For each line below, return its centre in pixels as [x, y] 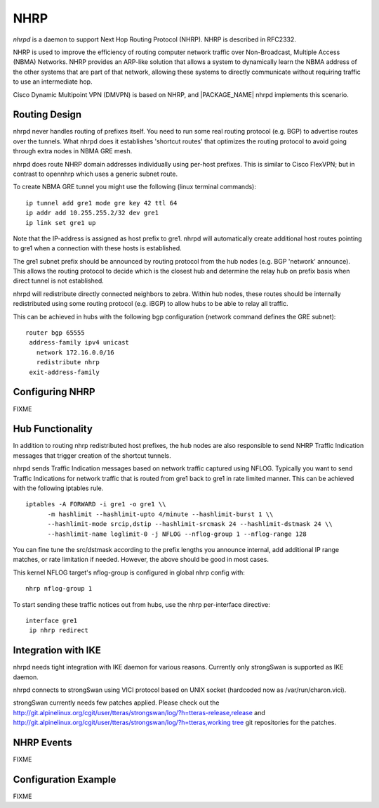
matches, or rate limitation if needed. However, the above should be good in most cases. [141, 560]
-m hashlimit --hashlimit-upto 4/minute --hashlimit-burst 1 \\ [160, 514]
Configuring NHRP [54, 392]
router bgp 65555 [55, 333]
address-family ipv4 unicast [79, 342]
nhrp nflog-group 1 [59, 589]
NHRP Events [42, 742]
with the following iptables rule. [58, 488]
